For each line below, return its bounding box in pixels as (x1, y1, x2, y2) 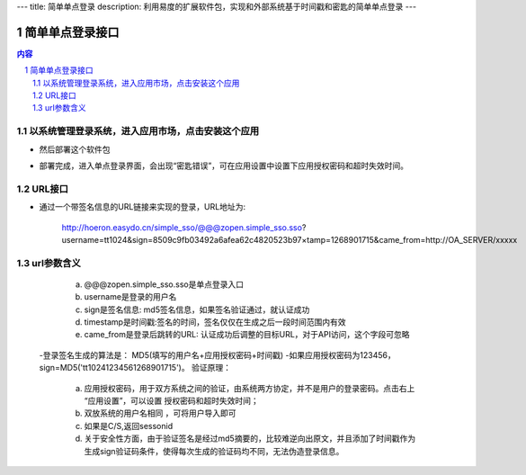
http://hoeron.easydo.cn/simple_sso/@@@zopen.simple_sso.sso (61, 221, 303, 233)
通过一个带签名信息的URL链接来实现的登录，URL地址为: (39, 202, 246, 212)
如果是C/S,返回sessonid (84, 420, 174, 431)
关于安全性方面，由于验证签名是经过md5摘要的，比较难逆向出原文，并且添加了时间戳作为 (84, 433, 416, 444)
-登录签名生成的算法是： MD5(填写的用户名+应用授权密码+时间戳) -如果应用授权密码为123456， (39, 349, 396, 360)
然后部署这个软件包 (39, 144, 111, 155)
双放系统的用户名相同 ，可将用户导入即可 (84, 408, 236, 418)
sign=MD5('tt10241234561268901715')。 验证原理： (39, 363, 231, 373)
